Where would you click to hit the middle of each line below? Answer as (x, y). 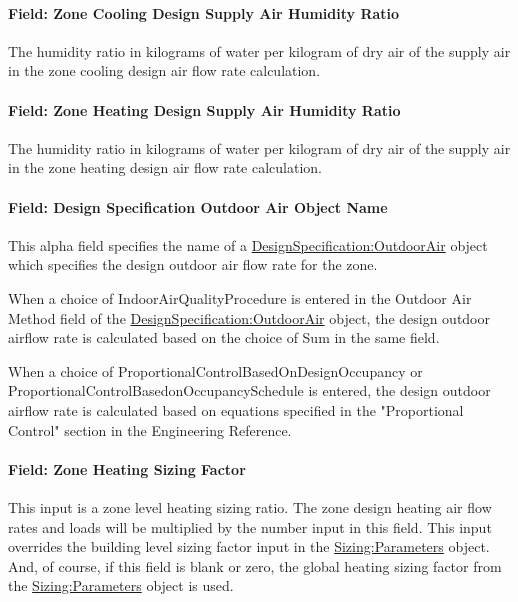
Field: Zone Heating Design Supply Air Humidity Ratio (204, 109)
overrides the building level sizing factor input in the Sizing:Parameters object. (249, 546)
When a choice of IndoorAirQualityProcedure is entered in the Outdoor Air (240, 297)
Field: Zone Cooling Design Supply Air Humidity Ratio (204, 12)
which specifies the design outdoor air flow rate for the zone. (193, 264)
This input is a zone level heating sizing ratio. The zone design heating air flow (250, 506)
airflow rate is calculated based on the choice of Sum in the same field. (224, 337)
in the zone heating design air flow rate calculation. (165, 167)
